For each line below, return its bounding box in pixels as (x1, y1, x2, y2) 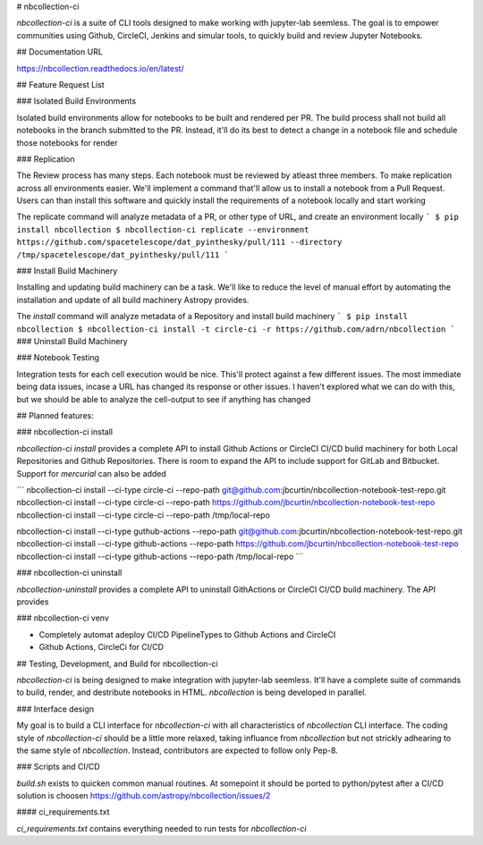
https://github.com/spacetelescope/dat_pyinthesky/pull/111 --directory (16, 237, 343, 248)
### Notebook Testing (16, 352, 100, 363)
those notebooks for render (16, 137, 118, 148)
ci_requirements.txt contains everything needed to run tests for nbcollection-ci (16, 823, 307, 833)
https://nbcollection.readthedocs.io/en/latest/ (16, 63, 184, 73)
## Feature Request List (16, 79, 105, 89)
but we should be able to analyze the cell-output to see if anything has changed (16, 393, 311, 404)
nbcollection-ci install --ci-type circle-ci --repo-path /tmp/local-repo (16, 510, 270, 520)
